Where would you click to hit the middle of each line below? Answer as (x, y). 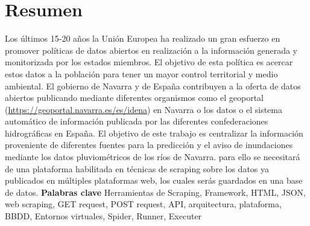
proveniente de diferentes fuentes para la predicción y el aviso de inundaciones (149, 145)
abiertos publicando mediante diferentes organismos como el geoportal (134, 98)
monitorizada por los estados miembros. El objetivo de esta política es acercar (149, 62)
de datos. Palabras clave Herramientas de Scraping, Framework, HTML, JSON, (156, 192)
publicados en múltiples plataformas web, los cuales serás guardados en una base (154, 180)
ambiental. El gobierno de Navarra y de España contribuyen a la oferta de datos (153, 86)
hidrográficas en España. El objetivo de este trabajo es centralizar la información (154, 133)
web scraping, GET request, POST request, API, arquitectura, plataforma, (143, 204)
